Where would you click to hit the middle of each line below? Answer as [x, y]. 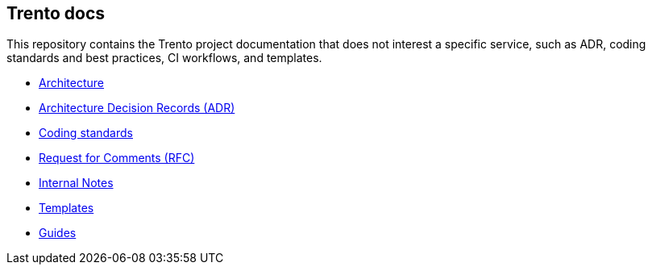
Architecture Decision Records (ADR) [137, 108]
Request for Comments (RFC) [117, 158]
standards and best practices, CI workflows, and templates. [164, 58]
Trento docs [56, 13]
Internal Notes [76, 183]
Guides [58, 233]
